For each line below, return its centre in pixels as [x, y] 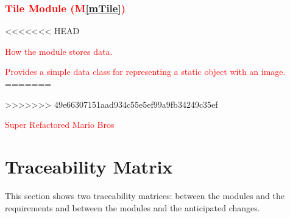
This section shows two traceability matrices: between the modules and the [145, 195]
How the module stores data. [59, 51]
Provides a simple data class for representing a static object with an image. [145, 72]
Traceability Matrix [89, 166]
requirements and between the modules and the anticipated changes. [133, 207]
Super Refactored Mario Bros [60, 125]
